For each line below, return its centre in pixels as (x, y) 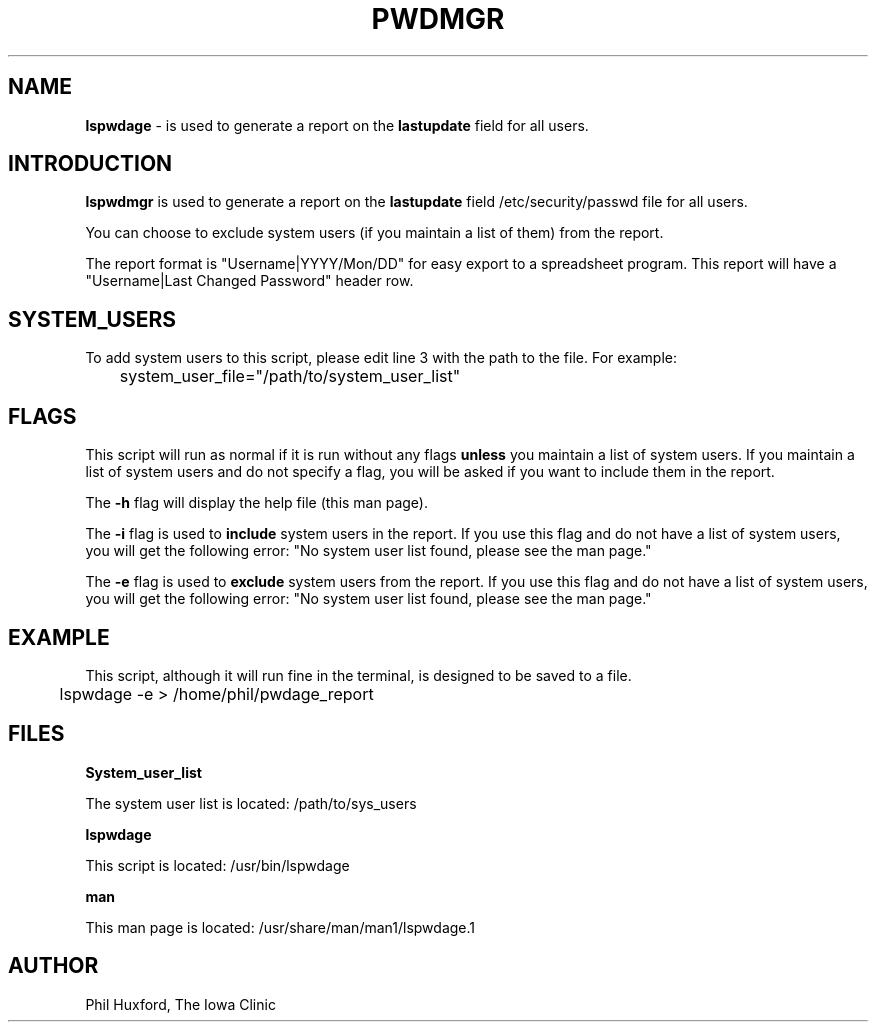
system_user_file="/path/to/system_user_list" (290, 376)
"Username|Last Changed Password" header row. (249, 281)
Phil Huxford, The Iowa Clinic (180, 1004)
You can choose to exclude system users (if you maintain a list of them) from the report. (374, 233)
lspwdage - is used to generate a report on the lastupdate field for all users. (337, 125)
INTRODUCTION (90, 164)
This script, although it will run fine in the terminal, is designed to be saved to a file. (358, 675)
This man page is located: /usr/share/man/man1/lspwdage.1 (280, 927)
